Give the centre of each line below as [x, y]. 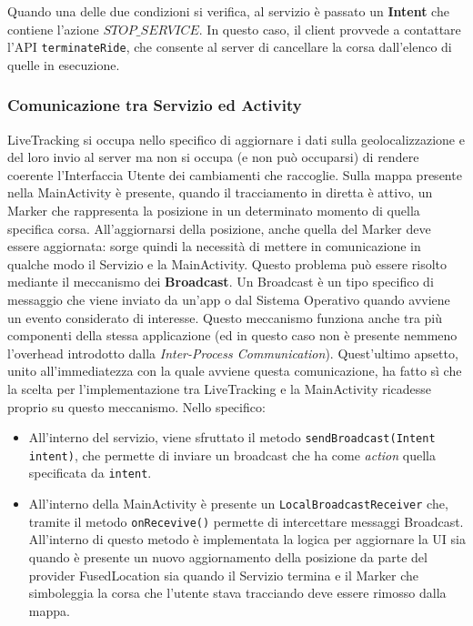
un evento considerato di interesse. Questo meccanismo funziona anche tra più [225, 317]
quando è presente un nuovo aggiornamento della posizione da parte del [228, 557]
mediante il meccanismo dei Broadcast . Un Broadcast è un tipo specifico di [221, 282]
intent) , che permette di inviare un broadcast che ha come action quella [232, 454]
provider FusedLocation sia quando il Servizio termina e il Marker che [223, 575]
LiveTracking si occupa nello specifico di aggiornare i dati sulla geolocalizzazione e [236, 139]
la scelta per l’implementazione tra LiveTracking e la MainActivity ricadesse [220, 388]
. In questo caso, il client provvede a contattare [330, 29]
